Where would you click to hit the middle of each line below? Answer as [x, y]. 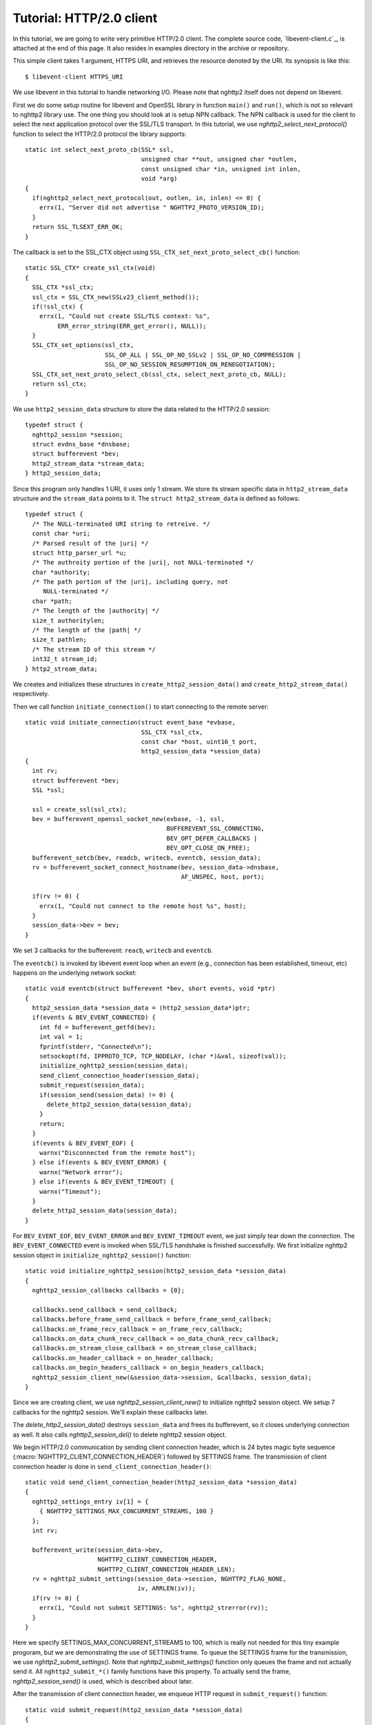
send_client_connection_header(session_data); [119, 1075]
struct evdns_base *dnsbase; [81, 444]
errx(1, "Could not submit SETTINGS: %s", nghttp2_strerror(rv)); [154, 1608]
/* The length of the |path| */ [86, 630]
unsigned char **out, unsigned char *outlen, [219, 159]
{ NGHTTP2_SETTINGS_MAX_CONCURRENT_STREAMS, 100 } [126, 1511]
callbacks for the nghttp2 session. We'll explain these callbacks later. [111, 1412]
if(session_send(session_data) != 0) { [106, 1095]
